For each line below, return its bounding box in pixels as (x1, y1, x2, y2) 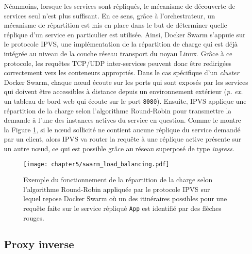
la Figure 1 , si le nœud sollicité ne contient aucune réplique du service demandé (4, 124, 241, 134)
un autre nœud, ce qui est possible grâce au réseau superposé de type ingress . (4, 143, 235, 153)
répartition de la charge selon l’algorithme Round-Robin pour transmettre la (4, 105, 232, 115)
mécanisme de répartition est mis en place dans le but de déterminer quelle (4, 20, 227, 30)
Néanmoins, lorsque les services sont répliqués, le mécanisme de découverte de (4, 1, 235, 11)
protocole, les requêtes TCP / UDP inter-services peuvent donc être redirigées (4, 58, 232, 68)
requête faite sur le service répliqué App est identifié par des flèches (23, 203, 221, 213)
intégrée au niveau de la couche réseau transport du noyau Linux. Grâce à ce (4, 48, 233, 58)
